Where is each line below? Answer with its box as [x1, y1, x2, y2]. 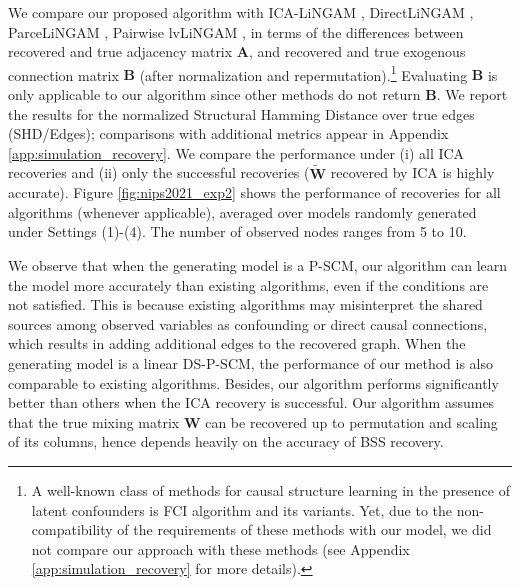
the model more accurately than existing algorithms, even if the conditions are [8, 274, 489, 295]
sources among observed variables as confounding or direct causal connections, [8, 313, 488, 334]
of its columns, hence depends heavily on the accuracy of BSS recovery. [8, 431, 444, 452]
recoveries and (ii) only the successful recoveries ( [8, 162, 310, 183]
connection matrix [8, 64, 119, 85]
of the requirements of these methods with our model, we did [117, 519, 492, 540]
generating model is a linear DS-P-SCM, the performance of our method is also [8, 352, 493, 373]
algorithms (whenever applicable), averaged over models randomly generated [8, 201, 477, 222]
